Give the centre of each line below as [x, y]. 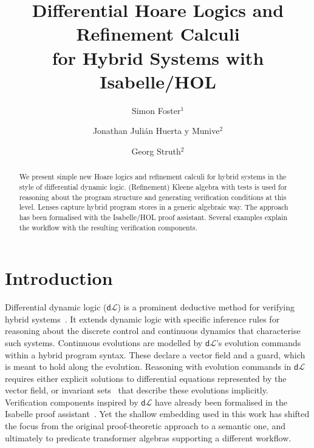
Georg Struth [156, 151]
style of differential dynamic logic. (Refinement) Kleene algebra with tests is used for [153, 186]
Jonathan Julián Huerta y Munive [156, 131]
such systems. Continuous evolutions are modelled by [104, 342]
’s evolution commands [258, 342]
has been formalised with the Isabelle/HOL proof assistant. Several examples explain [153, 217]
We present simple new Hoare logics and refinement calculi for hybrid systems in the [153, 177]
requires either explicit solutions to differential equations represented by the [146, 378]
